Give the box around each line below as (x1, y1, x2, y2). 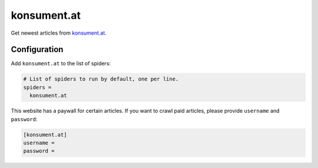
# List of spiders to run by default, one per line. (23, 76, 179, 82)
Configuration (11, 45, 64, 55)
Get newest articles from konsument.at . (11, 29, 107, 36)
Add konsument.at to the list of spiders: (11, 60, 111, 67)
